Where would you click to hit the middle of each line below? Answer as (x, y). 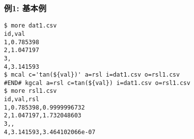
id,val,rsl (22, 99)
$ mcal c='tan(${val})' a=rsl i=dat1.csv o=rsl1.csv (92, 75)
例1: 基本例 (25, 8)
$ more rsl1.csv (30, 91)
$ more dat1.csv (30, 26)
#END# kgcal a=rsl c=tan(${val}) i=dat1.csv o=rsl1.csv (97, 83)
